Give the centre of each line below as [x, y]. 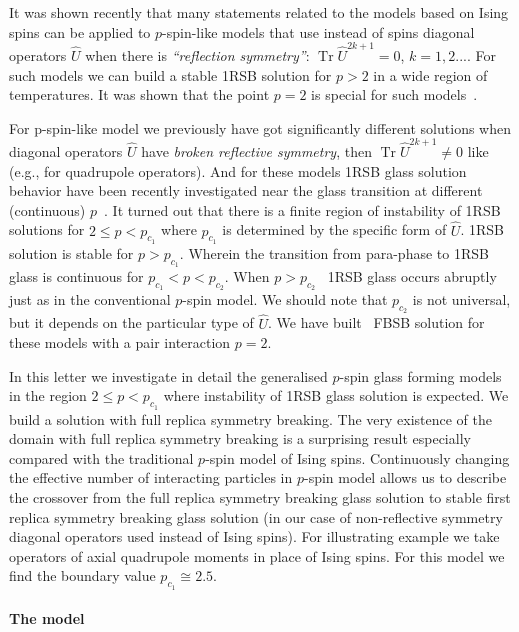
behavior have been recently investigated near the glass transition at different [246, 190]
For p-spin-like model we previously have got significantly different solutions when [260, 127]
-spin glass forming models [420, 375]
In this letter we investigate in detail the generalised [168, 375]
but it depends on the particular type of [131, 322]
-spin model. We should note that [285, 299]
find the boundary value [82, 575]
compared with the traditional [101, 457]
